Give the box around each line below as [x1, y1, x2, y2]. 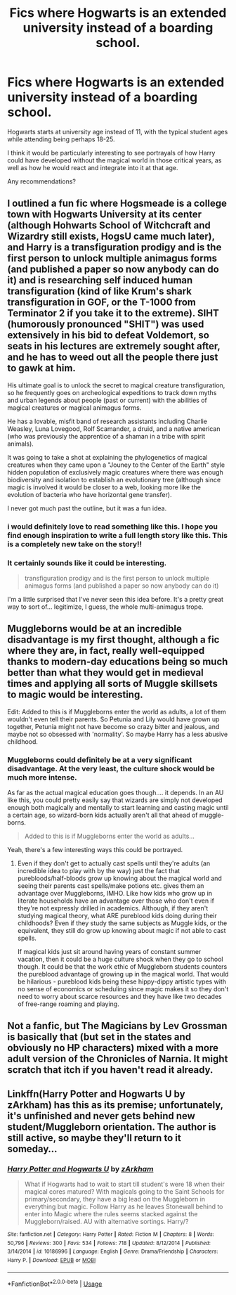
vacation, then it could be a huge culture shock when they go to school [17, 955, 223, 964]
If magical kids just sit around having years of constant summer [17, 948, 202, 956]
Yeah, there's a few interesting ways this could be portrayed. [7, 846, 183, 854]
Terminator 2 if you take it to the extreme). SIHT [7, 307, 220, 319]
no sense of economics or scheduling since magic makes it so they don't [17, 985, 229, 993]
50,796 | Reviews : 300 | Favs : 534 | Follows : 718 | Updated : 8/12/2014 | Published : [7, 1239, 211, 1246]
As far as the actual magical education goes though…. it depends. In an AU [7, 789, 224, 797]
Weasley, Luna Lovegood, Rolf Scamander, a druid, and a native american [7, 424, 221, 433]
